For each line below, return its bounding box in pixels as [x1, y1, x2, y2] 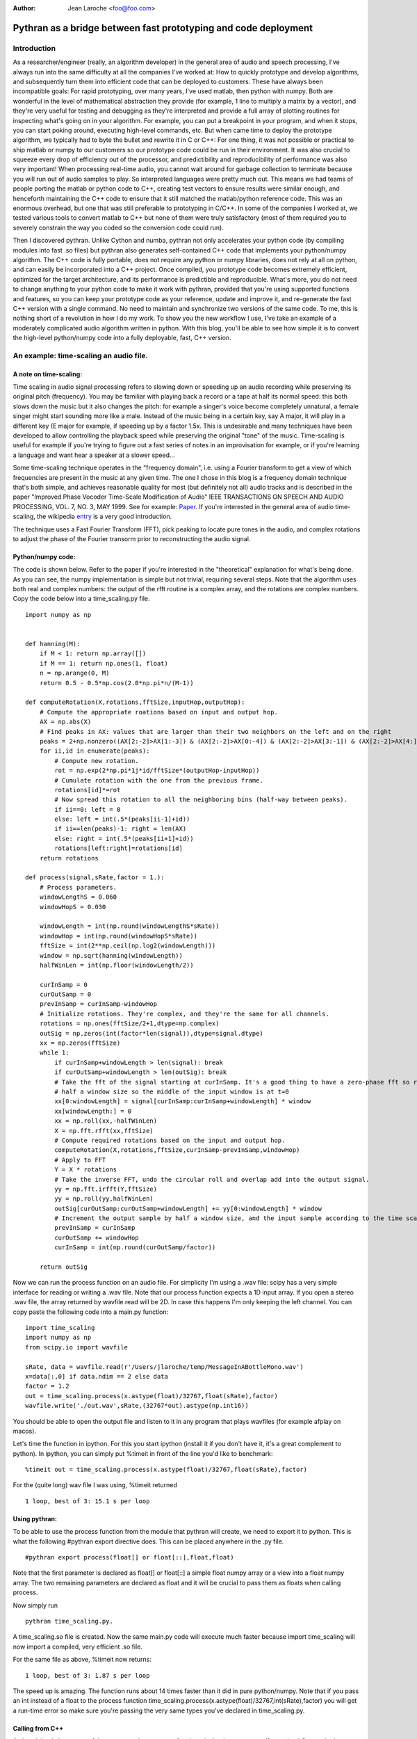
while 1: [39, 1049, 69, 1057]
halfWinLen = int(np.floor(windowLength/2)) [39, 961, 194, 969]
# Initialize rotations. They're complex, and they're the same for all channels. [39, 1009, 329, 1018]
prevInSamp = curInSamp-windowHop [39, 1000, 158, 1008]
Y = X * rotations [54, 1166, 117, 1173]
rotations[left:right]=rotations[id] [54, 844, 183, 852]
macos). [13, 1427, 37, 1435]
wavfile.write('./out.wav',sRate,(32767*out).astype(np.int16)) [25, 1402, 250, 1410]
